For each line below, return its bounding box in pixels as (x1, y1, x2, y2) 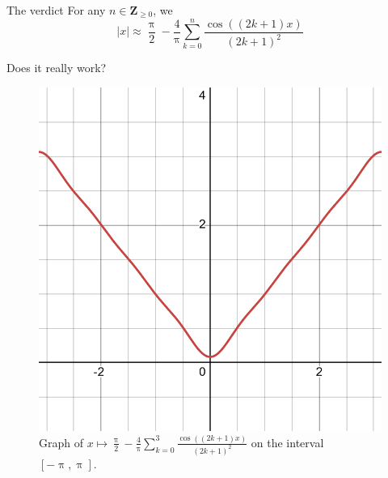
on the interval (251, 433, 324, 450)
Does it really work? (6, 59, 107, 76)
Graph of (39, 433, 83, 450)
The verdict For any (6, 2, 106, 18)
